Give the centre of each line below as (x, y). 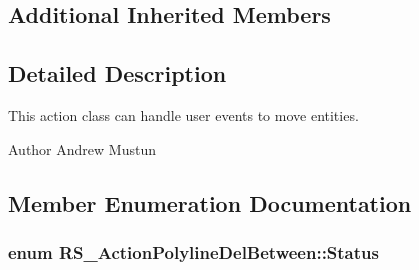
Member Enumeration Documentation (210, 202)
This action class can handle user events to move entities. (183, 114)
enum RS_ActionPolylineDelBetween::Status (193, 251)
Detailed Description (117, 73)
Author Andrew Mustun (82, 148)
